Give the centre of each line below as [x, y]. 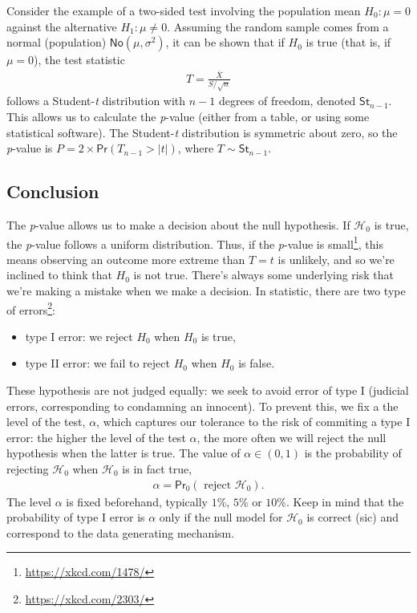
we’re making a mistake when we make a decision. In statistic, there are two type [206, 290]
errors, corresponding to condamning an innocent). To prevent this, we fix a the [202, 406]
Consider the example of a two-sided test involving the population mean [184, 10]
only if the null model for [221, 517]
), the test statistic [79, 60]
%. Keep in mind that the [340, 501]
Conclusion [53, 191]
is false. [257, 363]
